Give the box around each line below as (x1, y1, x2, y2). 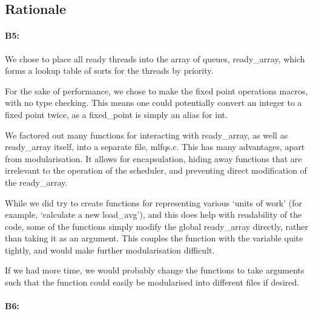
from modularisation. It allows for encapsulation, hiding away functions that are (5, 152, 302, 165)
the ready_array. (5, 175, 68, 188)
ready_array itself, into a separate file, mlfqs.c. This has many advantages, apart (5, 140, 305, 153)
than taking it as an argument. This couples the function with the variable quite (5, 232, 303, 244)
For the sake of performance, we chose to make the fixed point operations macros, (5, 84, 308, 97)
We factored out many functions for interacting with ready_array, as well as (5, 128, 288, 141)
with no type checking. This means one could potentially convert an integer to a (5, 96, 302, 109)
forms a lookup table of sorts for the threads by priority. (5, 64, 214, 77)
